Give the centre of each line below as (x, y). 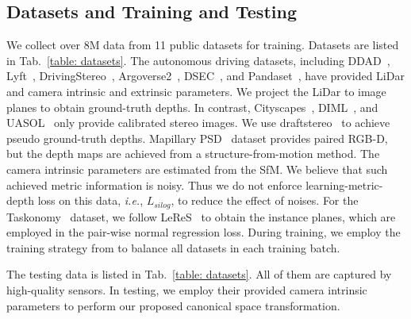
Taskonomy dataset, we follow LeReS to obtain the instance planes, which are (201, 216)
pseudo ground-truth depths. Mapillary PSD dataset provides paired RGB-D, (197, 138)
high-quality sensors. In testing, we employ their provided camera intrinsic (187, 289)
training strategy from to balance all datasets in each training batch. (173, 247)
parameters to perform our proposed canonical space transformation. (173, 305)
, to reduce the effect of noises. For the (265, 200)
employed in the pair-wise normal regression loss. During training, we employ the (204, 232)
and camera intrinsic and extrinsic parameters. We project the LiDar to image (196, 91)
